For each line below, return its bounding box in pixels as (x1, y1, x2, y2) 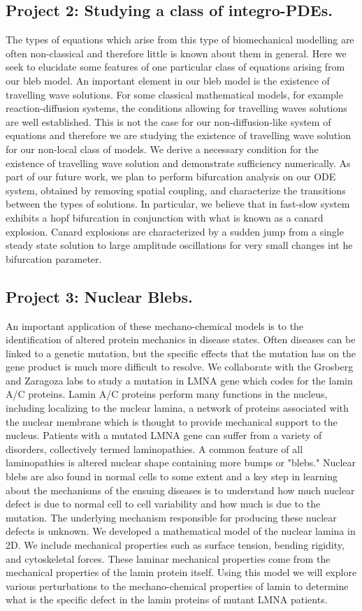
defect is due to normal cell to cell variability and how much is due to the (6, 496, 321, 511)
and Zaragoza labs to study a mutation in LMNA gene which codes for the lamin (6, 373, 353, 387)
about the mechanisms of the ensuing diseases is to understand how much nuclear (6, 482, 355, 497)
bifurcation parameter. (6, 251, 102, 266)
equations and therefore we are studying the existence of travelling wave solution (6, 128, 351, 143)
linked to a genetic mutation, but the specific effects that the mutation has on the (6, 345, 356, 360)
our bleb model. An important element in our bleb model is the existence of (6, 73, 330, 87)
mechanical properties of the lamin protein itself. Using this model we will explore (6, 565, 357, 580)
